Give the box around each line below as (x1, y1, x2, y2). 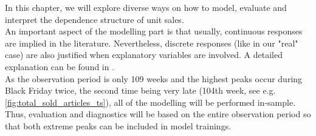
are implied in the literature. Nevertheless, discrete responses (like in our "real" (5, 36, 298, 49)
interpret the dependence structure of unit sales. (5, 13, 184, 25)
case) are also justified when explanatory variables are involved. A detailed (5, 48, 283, 61)
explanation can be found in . (5, 60, 115, 73)
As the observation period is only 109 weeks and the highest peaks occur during (5, 72, 303, 85)
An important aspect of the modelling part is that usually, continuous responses (5, 25, 303, 37)
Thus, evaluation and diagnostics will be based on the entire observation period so (5, 108, 311, 120)
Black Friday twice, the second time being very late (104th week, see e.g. (5, 84, 276, 97)
